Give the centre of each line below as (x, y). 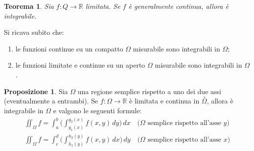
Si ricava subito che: (34, 32)
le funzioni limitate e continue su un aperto (80, 65)
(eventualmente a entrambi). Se (51, 101)
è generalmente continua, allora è (178, 6)
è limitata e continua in (164, 101)
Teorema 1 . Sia (29, 6)
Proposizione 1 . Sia (36, 91)
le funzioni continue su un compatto (69, 48)
